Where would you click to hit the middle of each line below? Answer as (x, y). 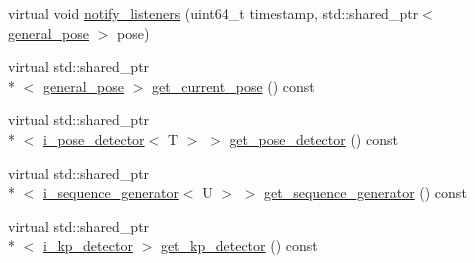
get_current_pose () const (233, 85)
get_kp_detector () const (239, 245)
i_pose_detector (94, 138)
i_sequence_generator (111, 192)
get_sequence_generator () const (365, 192)
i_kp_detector (88, 245)
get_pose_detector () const (313, 138)
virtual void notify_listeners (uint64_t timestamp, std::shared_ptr (213, 13)
